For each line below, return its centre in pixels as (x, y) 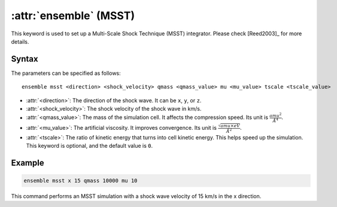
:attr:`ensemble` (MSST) (73, 16)
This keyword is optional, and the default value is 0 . (89, 146)
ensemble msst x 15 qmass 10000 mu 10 (81, 180)
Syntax (25, 59)
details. (20, 41)
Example (28, 162)
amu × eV (230, 126)
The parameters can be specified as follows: (66, 73)
